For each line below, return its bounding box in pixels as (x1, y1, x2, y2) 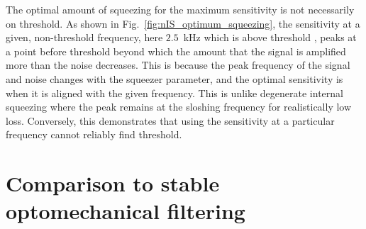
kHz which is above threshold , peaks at (183, 30, 357, 45)
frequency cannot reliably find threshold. (6, 127, 182, 142)
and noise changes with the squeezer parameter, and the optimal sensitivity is (6, 71, 343, 86)
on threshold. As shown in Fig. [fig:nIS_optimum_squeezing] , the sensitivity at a (6, 16, 360, 30)
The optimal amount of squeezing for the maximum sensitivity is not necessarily (6, 2, 355, 16)
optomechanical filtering (6, 196, 245, 225)
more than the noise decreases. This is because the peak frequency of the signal (6, 57, 350, 72)
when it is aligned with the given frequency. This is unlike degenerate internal (6, 85, 343, 100)
